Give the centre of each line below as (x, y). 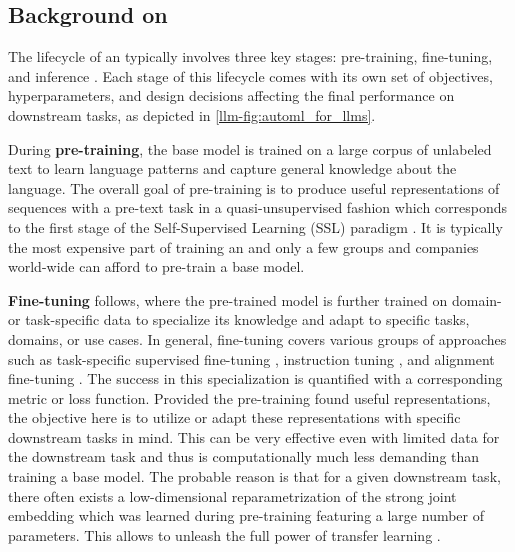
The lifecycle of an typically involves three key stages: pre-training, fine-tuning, (250, 56)
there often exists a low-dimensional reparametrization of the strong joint (232, 495)
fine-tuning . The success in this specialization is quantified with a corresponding (255, 378)
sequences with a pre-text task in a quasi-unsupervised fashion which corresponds (258, 207)
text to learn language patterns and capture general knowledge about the (232, 168)
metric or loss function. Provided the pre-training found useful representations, (249, 397)
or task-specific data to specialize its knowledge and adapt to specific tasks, (239, 319)
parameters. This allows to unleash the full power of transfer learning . (224, 534)
